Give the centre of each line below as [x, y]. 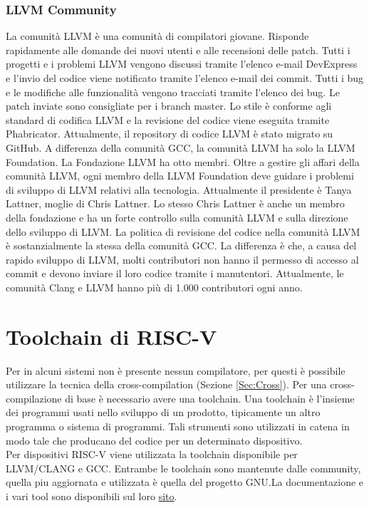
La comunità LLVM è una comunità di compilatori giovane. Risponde [157, 36]
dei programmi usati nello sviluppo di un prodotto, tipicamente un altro [163, 412]
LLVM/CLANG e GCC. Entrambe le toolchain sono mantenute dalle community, [183, 468]
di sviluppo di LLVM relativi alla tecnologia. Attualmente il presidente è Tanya [179, 189]
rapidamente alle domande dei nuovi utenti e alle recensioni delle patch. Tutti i [178, 50]
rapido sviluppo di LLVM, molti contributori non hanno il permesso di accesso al [182, 259]
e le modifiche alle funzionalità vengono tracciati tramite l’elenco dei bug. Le [173, 92]
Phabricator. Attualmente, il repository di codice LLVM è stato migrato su [170, 134]
